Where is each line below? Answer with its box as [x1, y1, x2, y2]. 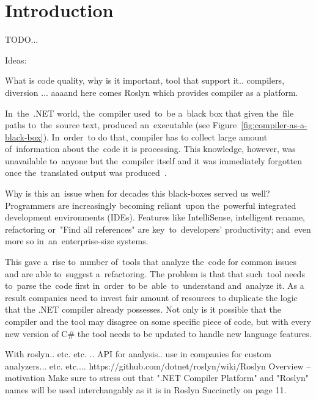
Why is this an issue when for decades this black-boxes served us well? [5, 187, 270, 200]
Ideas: [5, 53, 27, 66]
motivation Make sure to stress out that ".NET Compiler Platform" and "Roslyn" [5, 371, 309, 384]
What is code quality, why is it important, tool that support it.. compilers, [5, 74, 285, 87]
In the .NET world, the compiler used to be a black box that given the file [5, 106, 294, 119]
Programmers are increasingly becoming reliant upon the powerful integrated [5, 198, 296, 211]
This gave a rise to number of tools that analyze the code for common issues [5, 255, 296, 268]
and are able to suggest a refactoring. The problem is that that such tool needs [5, 267, 305, 280]
